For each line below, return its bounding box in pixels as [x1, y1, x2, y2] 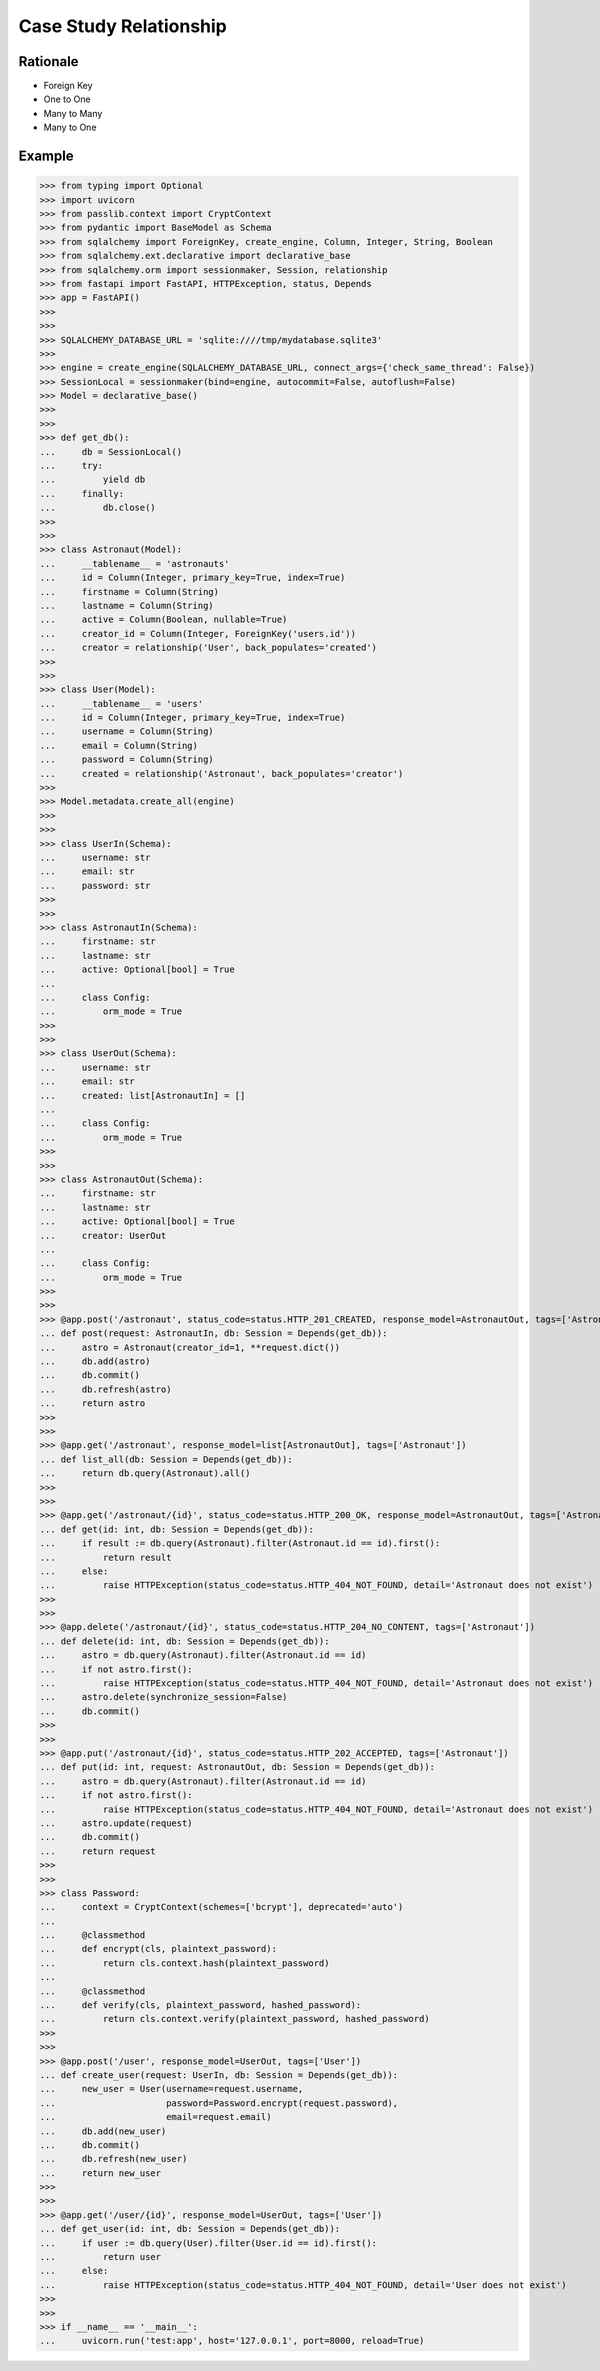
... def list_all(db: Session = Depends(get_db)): [39, 1453, 294, 1465]
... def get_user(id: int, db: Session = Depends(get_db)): [39, 2223, 341, 2235]
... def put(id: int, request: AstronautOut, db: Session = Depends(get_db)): [39, 1761, 435, 1773]
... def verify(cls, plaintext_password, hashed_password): [39, 2000, 362, 2011]
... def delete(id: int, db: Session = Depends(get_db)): [39, 1635, 330, 1647]
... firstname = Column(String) [39, 586, 220, 597]
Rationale [18, 53, 79, 70]
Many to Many [43, 107, 103, 119]
